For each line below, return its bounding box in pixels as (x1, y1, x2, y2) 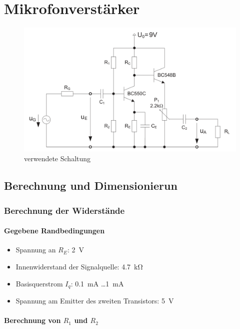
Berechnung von (4, 315, 61, 325)
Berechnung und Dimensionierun (4, 178, 177, 193)
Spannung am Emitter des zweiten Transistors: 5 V (15, 295, 174, 305)
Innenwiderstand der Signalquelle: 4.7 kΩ (15, 261, 143, 271)
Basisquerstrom (15, 278, 63, 288)
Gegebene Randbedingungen (4, 225, 105, 236)
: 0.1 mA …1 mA (70, 278, 124, 288)
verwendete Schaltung (24, 153, 91, 164)
